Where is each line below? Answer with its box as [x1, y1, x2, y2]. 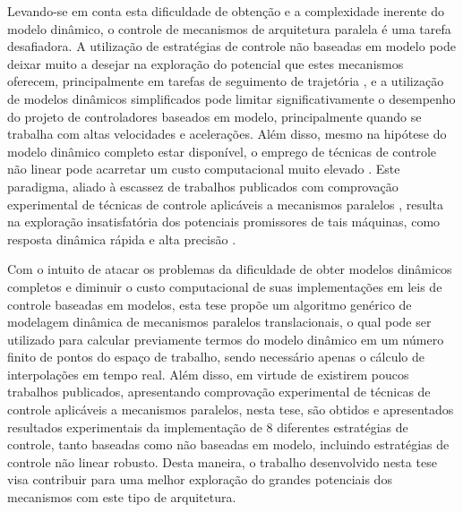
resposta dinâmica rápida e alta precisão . [7, 229, 236, 248]
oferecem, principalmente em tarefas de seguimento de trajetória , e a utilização [7, 72, 444, 90]
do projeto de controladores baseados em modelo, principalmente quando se [7, 107, 422, 125]
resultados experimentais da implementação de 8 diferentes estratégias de [7, 417, 408, 436]
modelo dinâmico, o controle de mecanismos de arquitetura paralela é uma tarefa [7, 19, 451, 38]
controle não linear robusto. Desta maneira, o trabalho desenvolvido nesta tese [7, 452, 437, 471]
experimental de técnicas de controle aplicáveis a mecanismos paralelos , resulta [7, 194, 444, 213]
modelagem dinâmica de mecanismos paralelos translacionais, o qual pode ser [7, 312, 432, 331]
